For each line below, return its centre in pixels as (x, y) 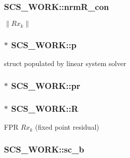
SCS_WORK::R (45, 108)
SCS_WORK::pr (46, 85)
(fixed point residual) (67, 127)
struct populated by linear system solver (65, 63)
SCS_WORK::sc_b (44, 149)
